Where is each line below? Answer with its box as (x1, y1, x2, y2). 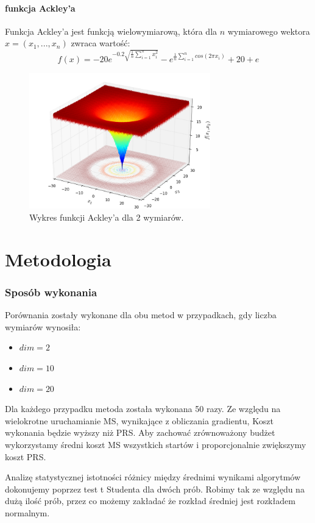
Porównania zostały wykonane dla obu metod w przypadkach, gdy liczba (5, 308, 277, 321)
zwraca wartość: (71, 37, 130, 49)
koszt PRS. (5, 450, 46, 463)
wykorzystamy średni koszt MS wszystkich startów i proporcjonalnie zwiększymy (5, 438, 306, 450)
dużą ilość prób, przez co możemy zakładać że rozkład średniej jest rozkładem (5, 494, 296, 507)
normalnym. (5, 506, 50, 519)
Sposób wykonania (5, 284, 97, 299)
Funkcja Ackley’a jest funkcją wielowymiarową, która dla (5, 24, 218, 37)
